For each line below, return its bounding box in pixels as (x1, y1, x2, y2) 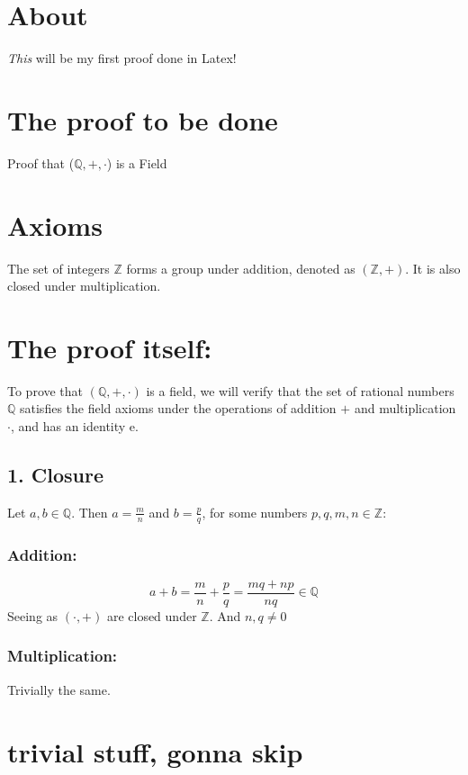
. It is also (405, 258, 461, 277)
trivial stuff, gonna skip (7, 733, 303, 770)
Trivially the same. (7, 680, 111, 698)
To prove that (7, 381, 84, 400)
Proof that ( (7, 153, 75, 172)
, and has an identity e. (10, 417, 139, 436)
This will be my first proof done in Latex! (7, 49, 237, 68)
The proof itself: (7, 329, 212, 365)
